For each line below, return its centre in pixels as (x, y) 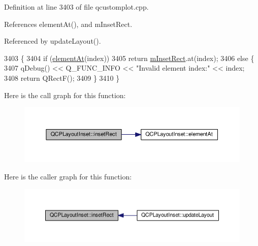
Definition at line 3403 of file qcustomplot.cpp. (76, 7)
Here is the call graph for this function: (65, 95)
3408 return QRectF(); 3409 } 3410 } (62, 78)
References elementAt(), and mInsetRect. (68, 24)
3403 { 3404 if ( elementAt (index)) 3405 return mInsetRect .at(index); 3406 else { (129, 58)
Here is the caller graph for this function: (68, 176)
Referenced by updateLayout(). (53, 41)
